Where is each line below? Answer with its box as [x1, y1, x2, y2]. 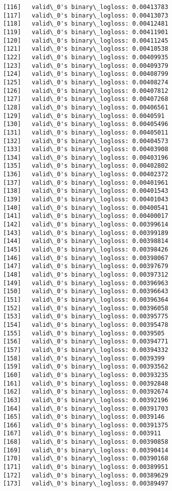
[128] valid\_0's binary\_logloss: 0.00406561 [3, 103, 168, 111]
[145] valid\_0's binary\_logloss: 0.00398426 [3, 246, 168, 254]
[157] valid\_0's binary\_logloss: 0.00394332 [3, 346, 168, 353]
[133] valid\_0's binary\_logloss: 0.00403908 [3, 146, 168, 153]
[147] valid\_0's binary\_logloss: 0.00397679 [3, 263, 168, 270]
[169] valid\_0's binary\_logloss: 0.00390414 [3, 446, 168, 454]
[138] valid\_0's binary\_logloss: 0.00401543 [3, 187, 168, 195]
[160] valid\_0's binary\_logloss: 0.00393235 [3, 371, 168, 379]
